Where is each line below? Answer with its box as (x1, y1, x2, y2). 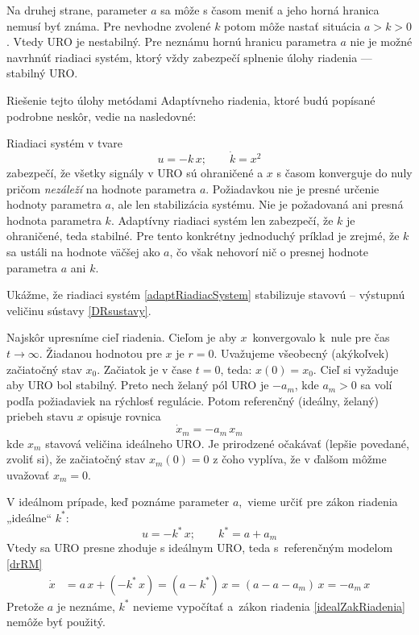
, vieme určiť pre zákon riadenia (239, 493, 398, 510)
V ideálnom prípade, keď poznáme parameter (6, 493, 230, 510)
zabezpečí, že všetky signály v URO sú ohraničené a (6, 164, 263, 181)
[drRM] (6, 555, 43, 572)
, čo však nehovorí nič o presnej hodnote (169, 243, 368, 259)
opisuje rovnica (87, 408, 161, 425)
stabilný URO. (6, 64, 78, 81)
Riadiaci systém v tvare (6, 135, 122, 151)
